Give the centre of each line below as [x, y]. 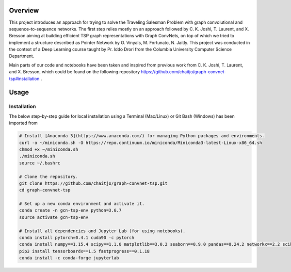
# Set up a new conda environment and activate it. [82, 204]
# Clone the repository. [49, 176]
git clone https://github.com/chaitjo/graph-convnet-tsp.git [93, 183]
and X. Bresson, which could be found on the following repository [74, 72]
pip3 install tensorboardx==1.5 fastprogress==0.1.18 [84, 251]
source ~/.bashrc [40, 163]
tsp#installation [24, 79]
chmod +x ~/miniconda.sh [49, 149]
